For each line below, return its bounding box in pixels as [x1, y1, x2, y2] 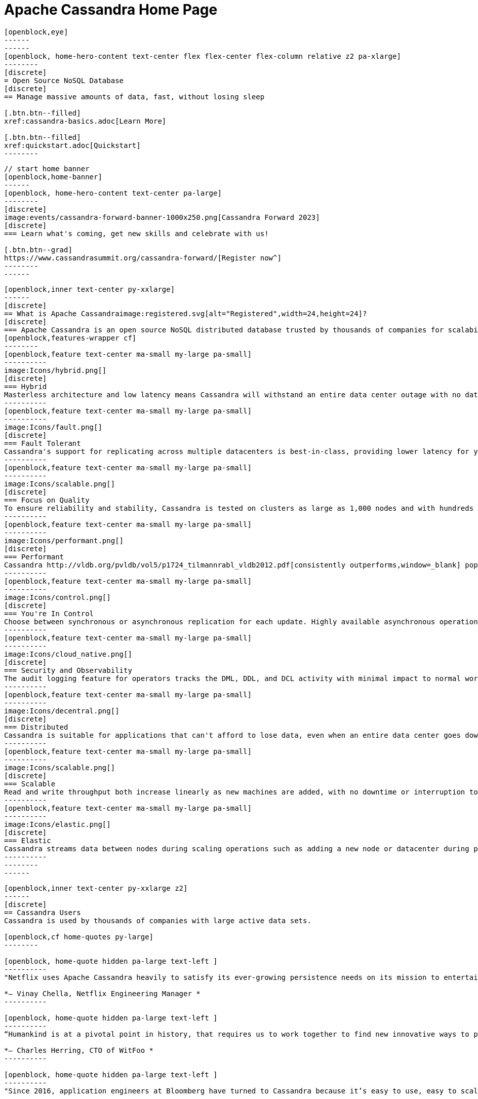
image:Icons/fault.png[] [4, 423, 102, 431]
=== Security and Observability [4, 666, 132, 674]
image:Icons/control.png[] [4, 593, 111, 601]
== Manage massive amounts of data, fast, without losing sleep [4, 92, 265, 101]
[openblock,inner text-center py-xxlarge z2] [4, 884, 188, 892]
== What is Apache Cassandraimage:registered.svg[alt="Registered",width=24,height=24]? [4, 309, 367, 318]
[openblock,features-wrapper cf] [4, 333, 137, 342]
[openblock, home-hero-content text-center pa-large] [4, 188, 222, 197]
